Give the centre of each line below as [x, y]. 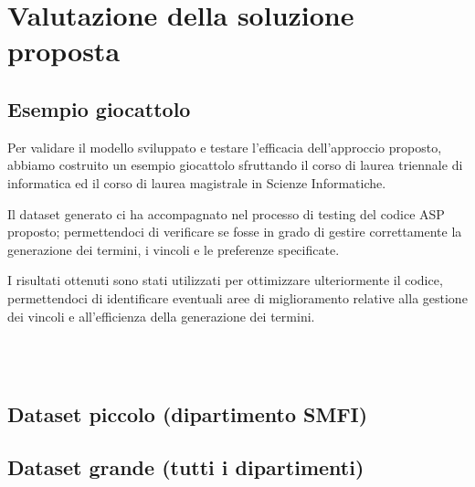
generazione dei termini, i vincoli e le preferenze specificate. [174, 249]
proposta [64, 51]
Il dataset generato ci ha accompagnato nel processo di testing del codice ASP [226, 213]
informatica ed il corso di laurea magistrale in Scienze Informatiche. [197, 182]
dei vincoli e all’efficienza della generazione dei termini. [161, 316]
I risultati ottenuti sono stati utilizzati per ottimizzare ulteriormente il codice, [225, 280]
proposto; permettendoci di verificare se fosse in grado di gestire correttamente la [235, 232]
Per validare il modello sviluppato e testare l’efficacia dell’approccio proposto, [225, 147]
